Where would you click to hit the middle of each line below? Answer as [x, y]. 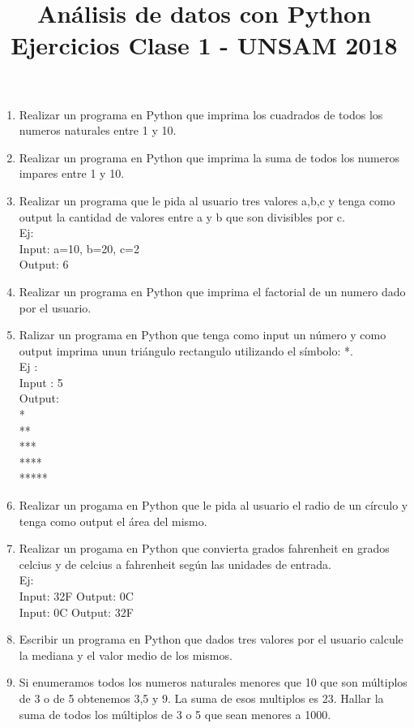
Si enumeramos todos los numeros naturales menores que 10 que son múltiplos [213, 682]
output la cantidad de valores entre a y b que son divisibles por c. [182, 216]
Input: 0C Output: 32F [76, 612]
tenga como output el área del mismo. [113, 521]
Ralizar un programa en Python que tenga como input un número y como [203, 335]
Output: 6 [44, 264]
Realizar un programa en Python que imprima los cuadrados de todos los [201, 114]
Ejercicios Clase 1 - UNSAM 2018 [204, 45]
